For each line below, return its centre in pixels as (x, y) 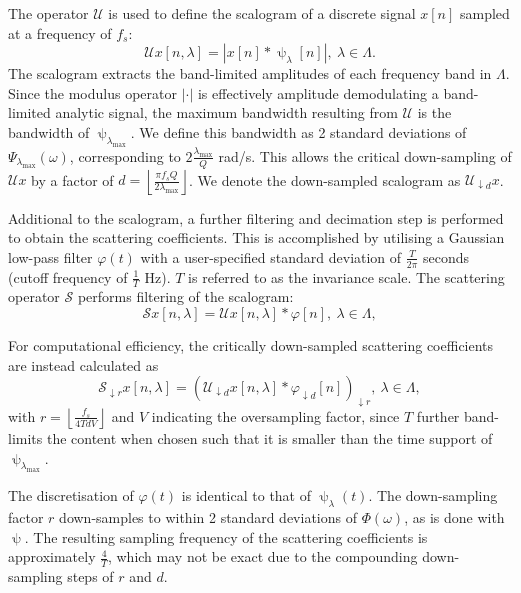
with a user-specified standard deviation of (271, 256)
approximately (52, 556)
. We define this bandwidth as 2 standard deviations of (298, 131)
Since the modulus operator (92, 92)
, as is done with (454, 517)
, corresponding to (125, 155)
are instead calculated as (83, 364)
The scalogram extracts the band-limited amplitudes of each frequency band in (250, 73)
